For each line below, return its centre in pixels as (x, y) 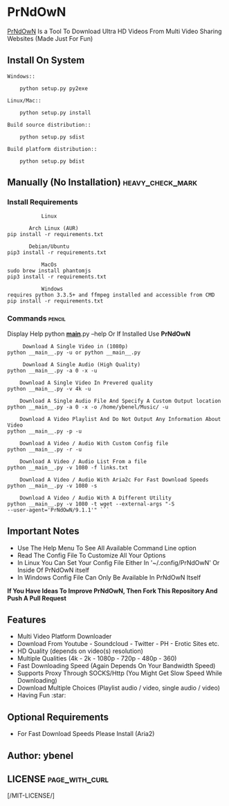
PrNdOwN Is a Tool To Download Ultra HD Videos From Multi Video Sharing (115, 31)
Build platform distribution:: (52, 149)
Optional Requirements (58, 717)
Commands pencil (36, 319)
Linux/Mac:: (24, 100)
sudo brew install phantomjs (49, 271)
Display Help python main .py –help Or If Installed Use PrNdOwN (99, 334)
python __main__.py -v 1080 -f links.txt (68, 467)
